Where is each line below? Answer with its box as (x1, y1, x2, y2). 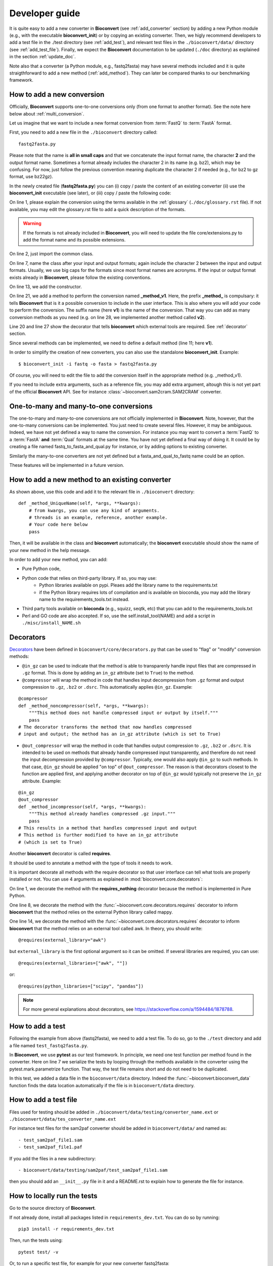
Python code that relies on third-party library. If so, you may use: (22, 575, 157, 581)
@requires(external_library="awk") (18, 937, 107, 943)
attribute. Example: (22, 778, 62, 784)
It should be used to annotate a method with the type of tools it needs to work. (9, 860, 173, 866)
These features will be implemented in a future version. (9, 462, 124, 468)
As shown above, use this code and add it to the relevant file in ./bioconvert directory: (9, 489, 195, 495)
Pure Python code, (22, 566, 61, 572)
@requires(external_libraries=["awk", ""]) (18, 960, 128, 966)
